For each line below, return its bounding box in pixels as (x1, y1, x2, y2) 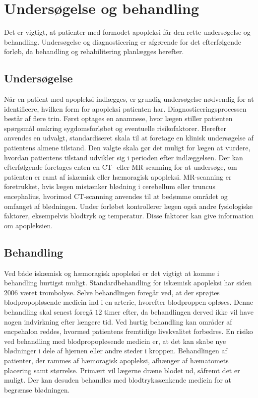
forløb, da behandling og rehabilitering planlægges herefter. (4, 46, 184, 57)
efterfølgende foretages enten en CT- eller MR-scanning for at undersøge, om (4, 162, 237, 172)
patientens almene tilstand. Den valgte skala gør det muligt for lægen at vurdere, (4, 142, 251, 153)
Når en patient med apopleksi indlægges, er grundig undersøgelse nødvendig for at (4, 94, 254, 104)
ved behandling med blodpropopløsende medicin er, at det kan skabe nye (4, 335, 226, 346)
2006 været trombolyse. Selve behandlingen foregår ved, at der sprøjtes (4, 287, 220, 297)
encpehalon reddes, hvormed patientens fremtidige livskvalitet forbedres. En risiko (4, 326, 253, 336)
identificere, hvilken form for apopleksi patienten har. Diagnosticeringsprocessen (4, 103, 247, 114)
